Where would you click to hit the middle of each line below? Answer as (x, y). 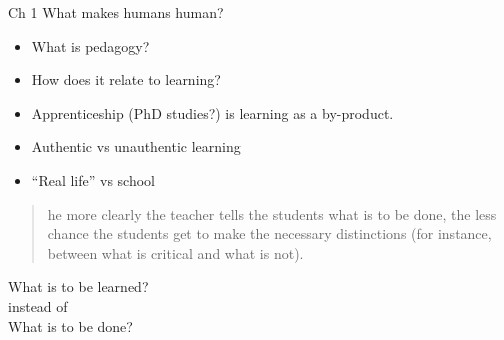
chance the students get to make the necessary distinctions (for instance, (269, 233)
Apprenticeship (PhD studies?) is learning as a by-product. (212, 112)
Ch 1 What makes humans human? (116, 12)
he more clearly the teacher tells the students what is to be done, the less (272, 213)
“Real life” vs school (93, 179)
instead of (38, 305)
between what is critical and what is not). (175, 252)
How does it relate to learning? (126, 79)
